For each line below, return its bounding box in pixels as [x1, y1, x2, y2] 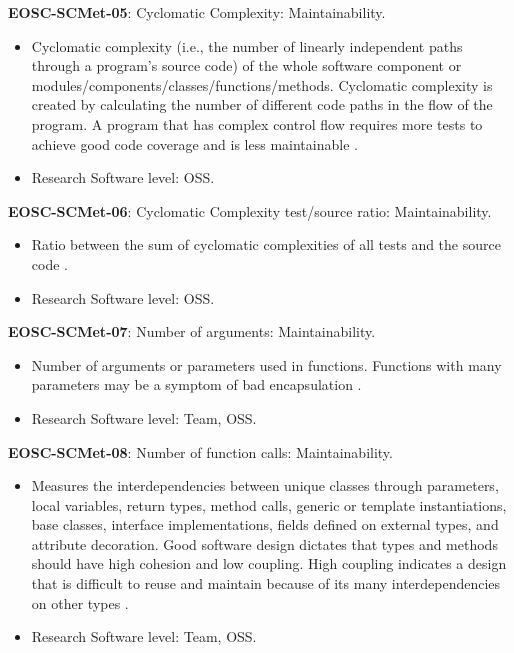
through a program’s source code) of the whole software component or [31, 55, 462, 76]
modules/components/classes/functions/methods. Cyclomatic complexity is [31, 74, 493, 95]
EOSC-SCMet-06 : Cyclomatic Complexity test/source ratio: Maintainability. [8, 200, 492, 221]
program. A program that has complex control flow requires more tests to [31, 113, 483, 134]
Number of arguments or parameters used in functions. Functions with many [31, 354, 502, 375]
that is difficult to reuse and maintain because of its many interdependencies [31, 573, 501, 594]
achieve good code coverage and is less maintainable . [31, 133, 358, 154]
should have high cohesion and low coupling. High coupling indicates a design [31, 553, 507, 574]
